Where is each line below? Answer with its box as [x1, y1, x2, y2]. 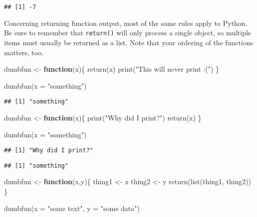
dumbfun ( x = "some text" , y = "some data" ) [4, 203, 140, 213]
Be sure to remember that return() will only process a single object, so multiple [4, 27, 252, 38]
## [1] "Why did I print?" [4, 147, 93, 154]
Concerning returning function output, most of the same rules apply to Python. [4, 17, 248, 28]
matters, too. [4, 47, 44, 57]
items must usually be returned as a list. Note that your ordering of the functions [4, 37, 254, 47]
